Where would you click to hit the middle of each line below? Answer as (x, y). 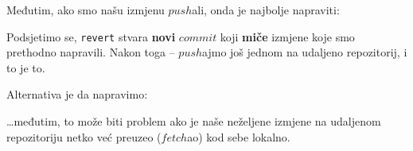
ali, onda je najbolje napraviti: (266, 10)
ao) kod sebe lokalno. (239, 136)
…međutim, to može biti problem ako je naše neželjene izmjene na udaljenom (194, 121)
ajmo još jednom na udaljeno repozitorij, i (305, 52)
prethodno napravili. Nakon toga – (91, 52)
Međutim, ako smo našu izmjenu (86, 10)
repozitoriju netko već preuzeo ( (84, 136)
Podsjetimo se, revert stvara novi (91, 36)
